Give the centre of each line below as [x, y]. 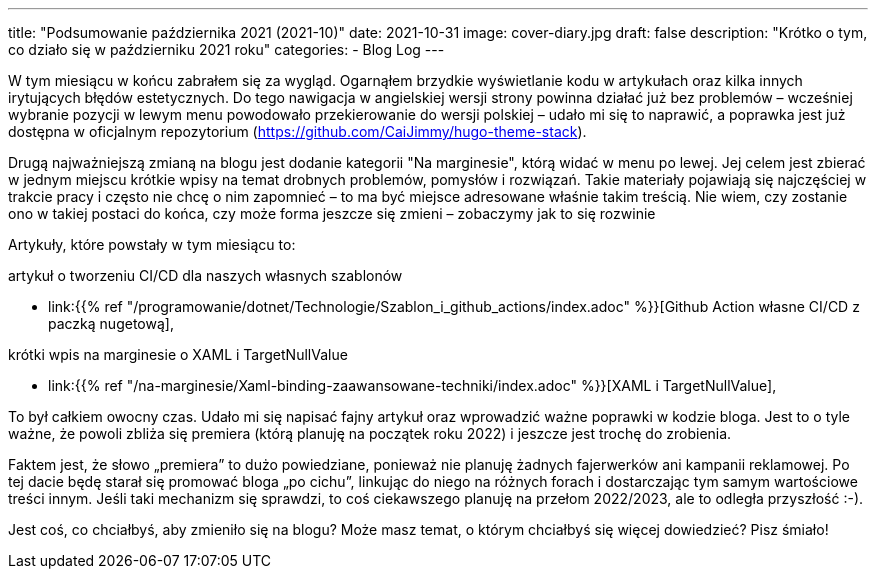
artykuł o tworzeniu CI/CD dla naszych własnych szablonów [205, 275]
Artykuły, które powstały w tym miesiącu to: [152, 244]
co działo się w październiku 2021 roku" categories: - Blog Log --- [226, 49]
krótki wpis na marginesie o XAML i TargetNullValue [178, 354]
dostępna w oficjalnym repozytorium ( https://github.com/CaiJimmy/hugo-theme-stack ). [297, 131]
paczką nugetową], [111, 323]
